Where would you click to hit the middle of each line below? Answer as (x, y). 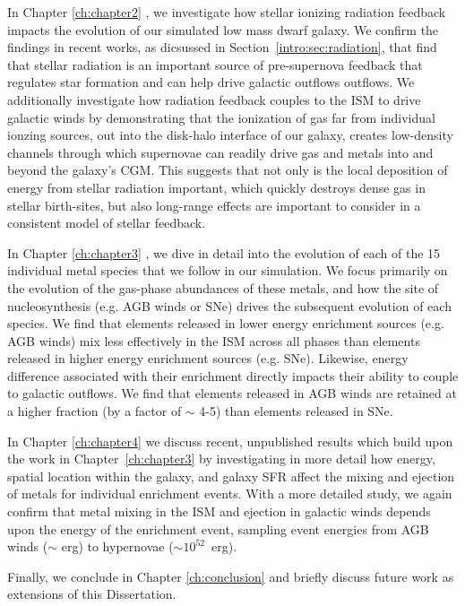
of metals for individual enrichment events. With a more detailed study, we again (230, 493)
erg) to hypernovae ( (117, 546)
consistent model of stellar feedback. (107, 223)
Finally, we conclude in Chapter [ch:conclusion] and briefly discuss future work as (231, 576)
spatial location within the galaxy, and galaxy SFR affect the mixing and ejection (231, 476)
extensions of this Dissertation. (92, 594)
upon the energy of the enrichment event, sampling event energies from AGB (218, 528)
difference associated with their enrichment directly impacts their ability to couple (233, 375)
